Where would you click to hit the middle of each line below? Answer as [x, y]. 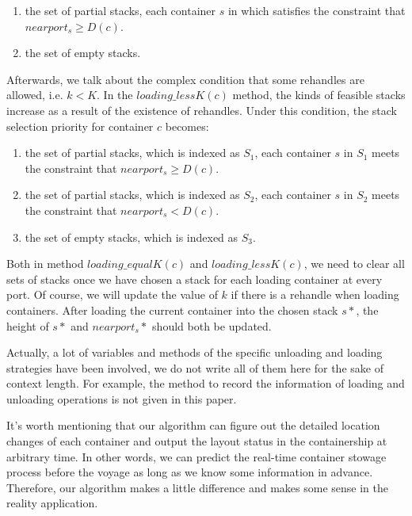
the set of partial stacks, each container [120, 10]
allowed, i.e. [35, 95]
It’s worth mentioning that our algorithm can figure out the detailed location [193, 425]
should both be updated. [212, 325]
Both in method [45, 264]
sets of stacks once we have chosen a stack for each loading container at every [195, 279]
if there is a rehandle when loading [315, 294]
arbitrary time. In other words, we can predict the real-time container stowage [196, 456]
